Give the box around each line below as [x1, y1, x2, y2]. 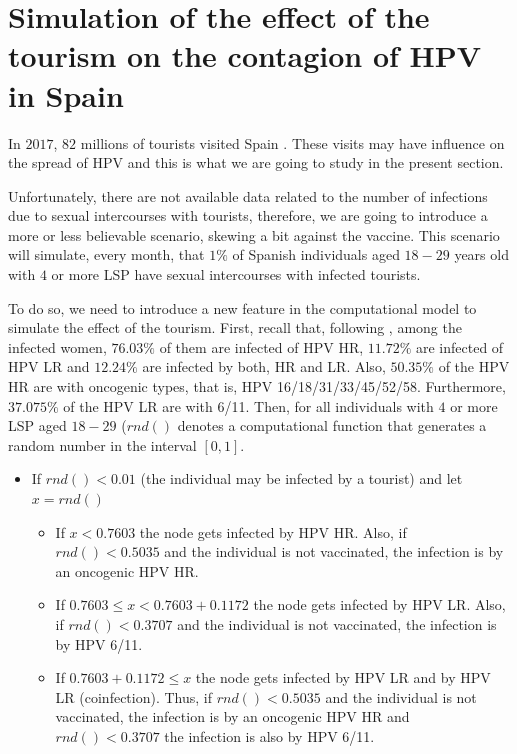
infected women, [8, 336, 107, 357]
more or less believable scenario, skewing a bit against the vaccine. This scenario [8, 224, 500, 245]
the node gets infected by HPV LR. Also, [253, 594, 506, 615]
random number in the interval [8, 434, 197, 455]
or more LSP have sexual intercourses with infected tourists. [51, 264, 421, 285]
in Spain [8, 74, 124, 115]
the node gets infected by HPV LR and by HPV [195, 667, 491, 688]
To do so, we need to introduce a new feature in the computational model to [8, 297, 477, 318]
